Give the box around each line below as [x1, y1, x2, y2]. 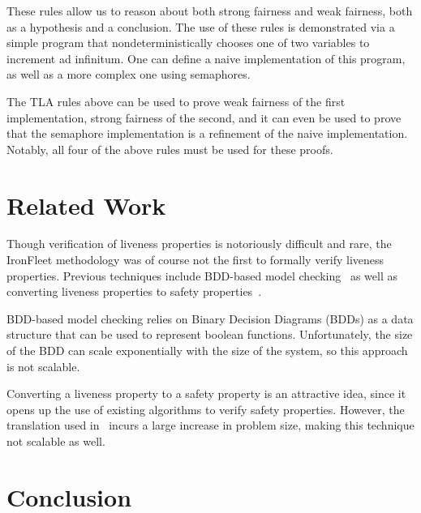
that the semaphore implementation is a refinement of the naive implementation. [6, 125, 408, 142]
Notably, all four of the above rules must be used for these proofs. [6, 140, 333, 157]
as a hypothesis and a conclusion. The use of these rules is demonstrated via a [6, 18, 395, 35]
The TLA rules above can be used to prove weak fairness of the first [6, 92, 346, 109]
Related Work [6, 188, 166, 221]
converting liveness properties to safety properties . [6, 283, 262, 300]
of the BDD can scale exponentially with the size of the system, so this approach [6, 342, 408, 359]
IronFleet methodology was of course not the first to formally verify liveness [6, 251, 384, 268]
